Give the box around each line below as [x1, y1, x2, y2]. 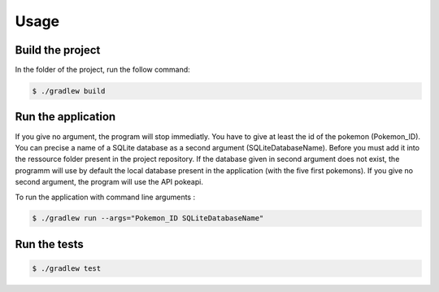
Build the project [15, 43, 101, 57]
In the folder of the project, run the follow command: [15, 65, 190, 75]
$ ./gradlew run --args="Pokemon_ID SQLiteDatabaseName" [32, 214, 264, 223]
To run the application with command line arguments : [15, 192, 195, 202]
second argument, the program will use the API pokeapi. [15, 177, 203, 187]
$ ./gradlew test [32, 264, 102, 273]
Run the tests [15, 237, 85, 251]
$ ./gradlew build [32, 86, 106, 96]
